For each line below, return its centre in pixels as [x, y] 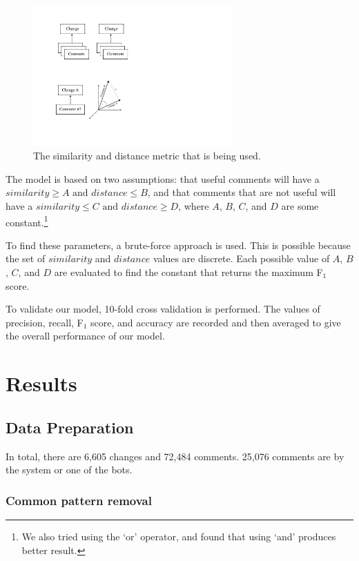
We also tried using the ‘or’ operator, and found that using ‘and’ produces [179, 536]
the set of [26, 258]
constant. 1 [27, 221]
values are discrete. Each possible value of [241, 258]
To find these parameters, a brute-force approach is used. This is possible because [178, 245]
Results [41, 383]
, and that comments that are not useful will [242, 192]
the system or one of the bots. [69, 470]
